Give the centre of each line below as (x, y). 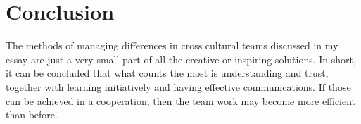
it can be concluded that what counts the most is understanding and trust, (167, 73)
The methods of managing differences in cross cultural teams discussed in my (172, 45)
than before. (32, 114)
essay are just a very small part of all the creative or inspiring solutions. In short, (181, 59)
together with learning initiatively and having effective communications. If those (178, 86)
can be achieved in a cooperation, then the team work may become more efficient (181, 100)
